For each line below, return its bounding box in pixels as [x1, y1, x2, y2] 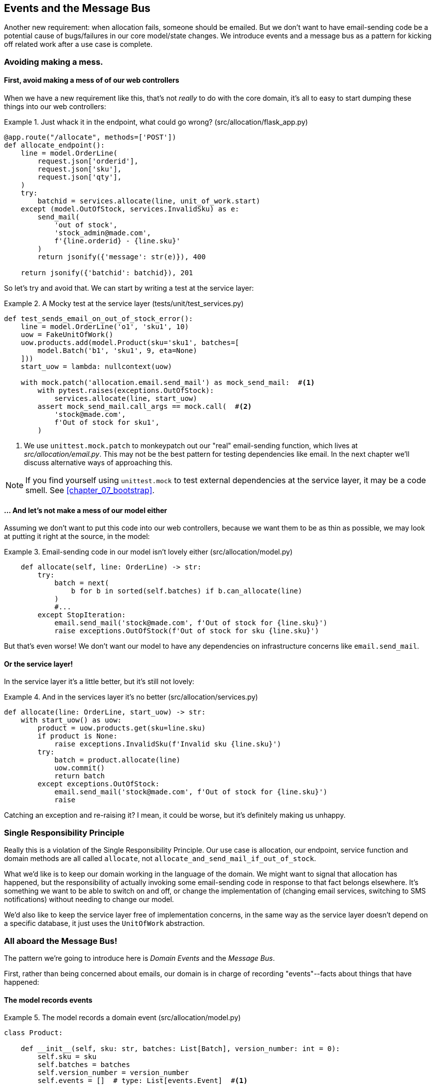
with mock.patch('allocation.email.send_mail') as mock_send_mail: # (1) [20, 378, 315, 387]
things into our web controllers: [4, 102, 106, 111]
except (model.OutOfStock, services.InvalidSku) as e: [20, 205, 240, 213]
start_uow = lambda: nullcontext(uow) [20, 362, 172, 371]
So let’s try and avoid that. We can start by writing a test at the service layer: [4, 284, 254, 293]
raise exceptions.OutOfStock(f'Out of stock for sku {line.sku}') [54, 627, 319, 635]
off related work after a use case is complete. [4, 40, 152, 49]
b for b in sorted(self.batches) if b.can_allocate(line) [71, 587, 302, 595]
